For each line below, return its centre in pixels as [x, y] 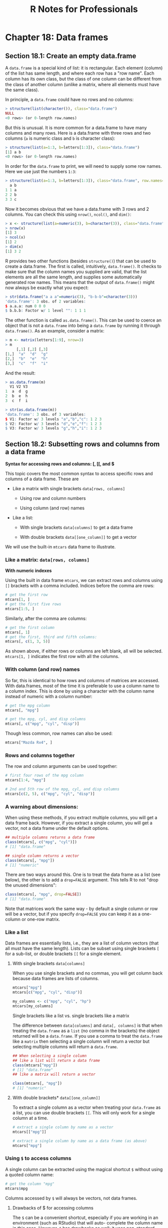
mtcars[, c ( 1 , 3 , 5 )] [28, 642]
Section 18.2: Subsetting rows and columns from [82, 444]
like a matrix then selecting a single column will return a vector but [81, 1041]
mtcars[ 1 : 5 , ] [20, 609]
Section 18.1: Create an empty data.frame [71, 56]
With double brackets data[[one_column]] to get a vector [78, 537]
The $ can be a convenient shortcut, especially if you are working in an [85, 1217]
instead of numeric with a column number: [49, 696]
